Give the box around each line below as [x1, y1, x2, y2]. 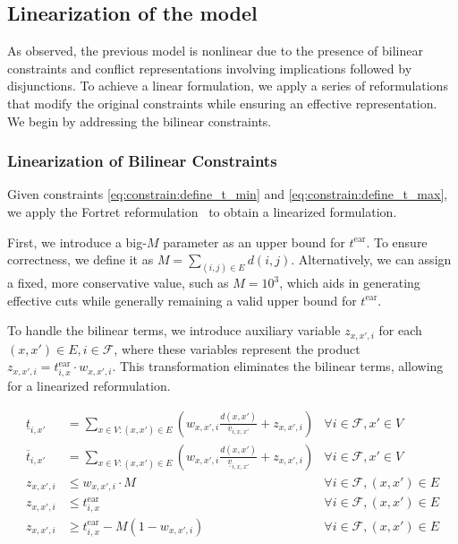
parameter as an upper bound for [163, 232, 345, 251]
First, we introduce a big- [7, 232, 147, 251]
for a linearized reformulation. [7, 376, 171, 394]
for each [378, 321, 422, 340]
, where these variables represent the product [114, 339, 360, 358]
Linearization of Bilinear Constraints [7, 150, 277, 172]
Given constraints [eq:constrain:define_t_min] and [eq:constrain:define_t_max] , [7, 185, 448, 203]
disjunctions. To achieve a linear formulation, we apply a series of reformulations [7, 76, 448, 95]
